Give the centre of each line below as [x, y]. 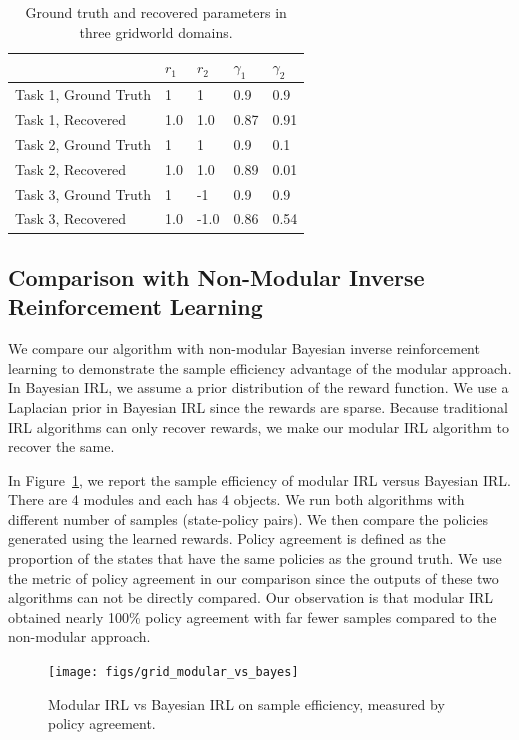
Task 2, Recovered [71, 168]
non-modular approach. [79, 636]
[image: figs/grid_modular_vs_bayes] [173, 672]
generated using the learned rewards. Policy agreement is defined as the [227, 538]
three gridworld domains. [156, 31]
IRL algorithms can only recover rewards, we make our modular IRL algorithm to [258, 426]
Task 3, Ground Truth [83, 193]
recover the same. [61, 446]
